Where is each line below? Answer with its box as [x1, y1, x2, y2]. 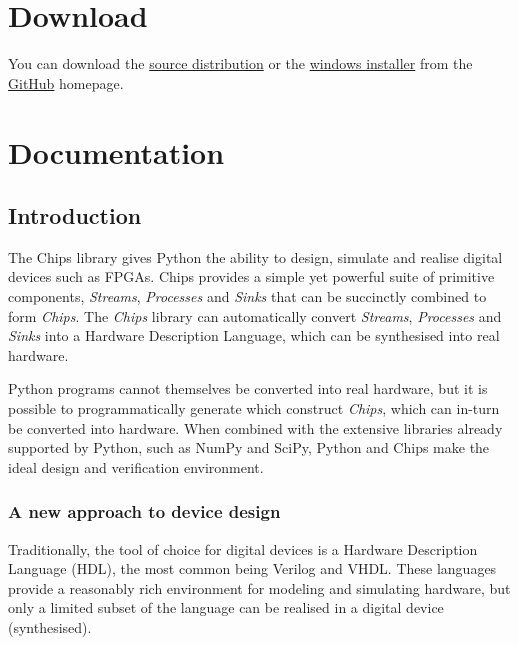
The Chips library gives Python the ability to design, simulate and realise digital [8, 246, 503, 267]
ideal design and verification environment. [8, 456, 264, 477]
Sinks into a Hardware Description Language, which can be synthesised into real [8, 325, 500, 346]
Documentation [8, 131, 225, 172]
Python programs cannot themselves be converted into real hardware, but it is [8, 378, 488, 399]
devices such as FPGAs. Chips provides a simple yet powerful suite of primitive [8, 266, 495, 287]
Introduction [8, 200, 142, 231]
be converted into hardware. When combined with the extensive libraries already [8, 417, 503, 438]
